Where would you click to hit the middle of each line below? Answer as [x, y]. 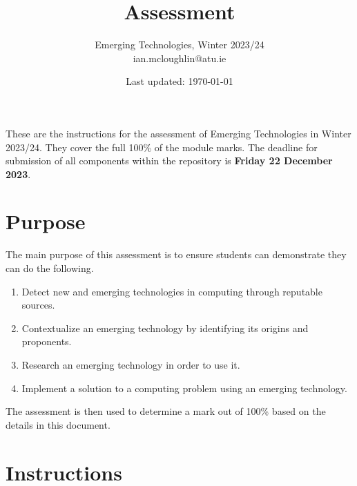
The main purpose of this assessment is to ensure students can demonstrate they [176, 254]
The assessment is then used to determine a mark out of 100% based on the [166, 411]
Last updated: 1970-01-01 [180, 81]
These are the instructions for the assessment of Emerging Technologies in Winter [178, 133]
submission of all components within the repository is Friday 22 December [169, 161]
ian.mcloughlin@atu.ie [180, 58]
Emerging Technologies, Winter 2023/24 [180, 45]
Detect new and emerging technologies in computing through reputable [172, 291]
